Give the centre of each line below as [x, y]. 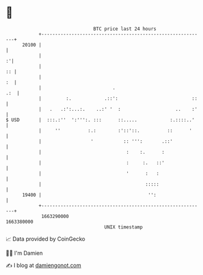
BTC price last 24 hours [125, 29]
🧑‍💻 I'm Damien [24, 253]
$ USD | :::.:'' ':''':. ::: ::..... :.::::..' [100, 120]
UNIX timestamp [124, 227]
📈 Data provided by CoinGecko [46, 239]
